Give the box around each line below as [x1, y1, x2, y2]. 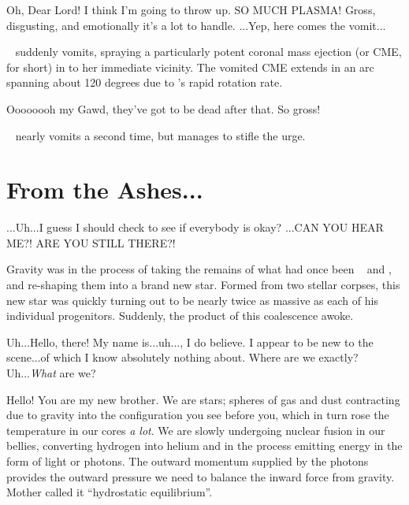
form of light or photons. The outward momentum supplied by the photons [6, 453, 369, 469]
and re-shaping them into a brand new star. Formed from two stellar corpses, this [6, 277, 400, 293]
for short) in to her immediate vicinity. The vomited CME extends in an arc [6, 58, 374, 75]
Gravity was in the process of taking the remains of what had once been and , [6, 261, 392, 277]
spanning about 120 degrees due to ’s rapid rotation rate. [6, 74, 283, 91]
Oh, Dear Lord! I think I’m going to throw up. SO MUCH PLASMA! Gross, [6, 2, 376, 17]
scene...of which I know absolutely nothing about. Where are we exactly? [6, 349, 359, 366]
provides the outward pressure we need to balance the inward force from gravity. [6, 468, 395, 485]
